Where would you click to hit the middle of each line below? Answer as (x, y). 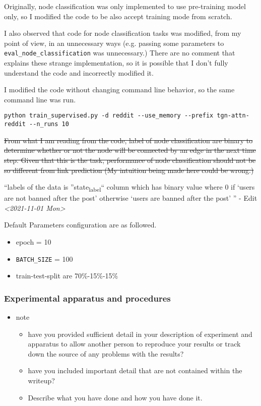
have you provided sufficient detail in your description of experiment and (140, 334)
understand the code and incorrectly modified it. (79, 72)
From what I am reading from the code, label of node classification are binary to (128, 140)
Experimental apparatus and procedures (87, 298)
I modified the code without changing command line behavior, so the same (119, 90)
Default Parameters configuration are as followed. (80, 225)
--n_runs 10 (49, 124)
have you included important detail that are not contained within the (135, 370)
